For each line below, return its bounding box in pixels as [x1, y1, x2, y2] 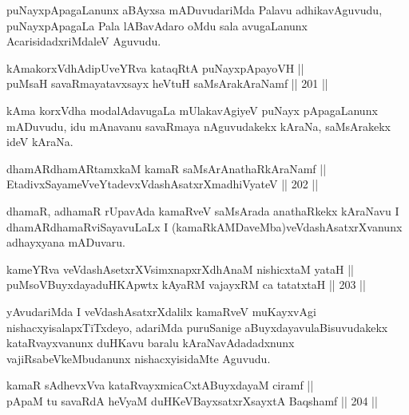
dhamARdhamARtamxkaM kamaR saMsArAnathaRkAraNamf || [6, 160, 327, 176]
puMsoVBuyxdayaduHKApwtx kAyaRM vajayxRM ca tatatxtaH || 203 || [6, 276, 366, 293]
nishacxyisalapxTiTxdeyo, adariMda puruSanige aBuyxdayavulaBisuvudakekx [6, 318, 388, 335]
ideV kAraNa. [6, 133, 73, 150]
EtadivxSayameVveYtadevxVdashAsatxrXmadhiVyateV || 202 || [6, 176, 319, 192]
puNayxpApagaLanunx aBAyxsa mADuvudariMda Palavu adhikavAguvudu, [6, 2, 383, 18]
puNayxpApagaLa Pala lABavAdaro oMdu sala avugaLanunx [6, 17, 308, 34]
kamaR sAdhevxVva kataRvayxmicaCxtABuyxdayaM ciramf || [6, 377, 314, 393]
